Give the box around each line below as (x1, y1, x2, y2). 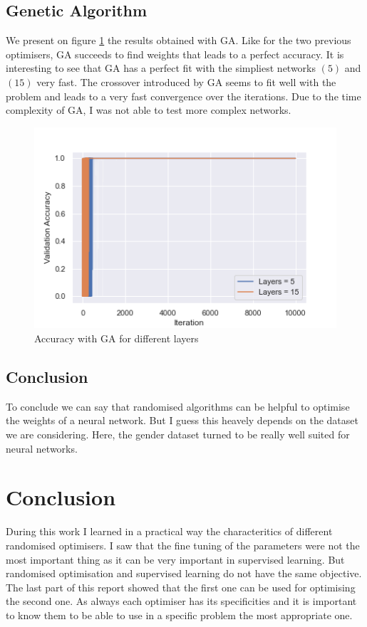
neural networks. (6, 441, 78, 455)
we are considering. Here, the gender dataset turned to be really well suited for (6, 427, 350, 441)
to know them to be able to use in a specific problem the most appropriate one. (6, 607, 353, 622)
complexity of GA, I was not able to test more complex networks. (6, 102, 291, 117)
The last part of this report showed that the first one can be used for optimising (6, 579, 356, 594)
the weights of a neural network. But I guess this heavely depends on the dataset (6, 413, 358, 428)
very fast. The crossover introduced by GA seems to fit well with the (36, 74, 336, 89)
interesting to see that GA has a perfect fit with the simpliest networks (6, 60, 316, 75)
